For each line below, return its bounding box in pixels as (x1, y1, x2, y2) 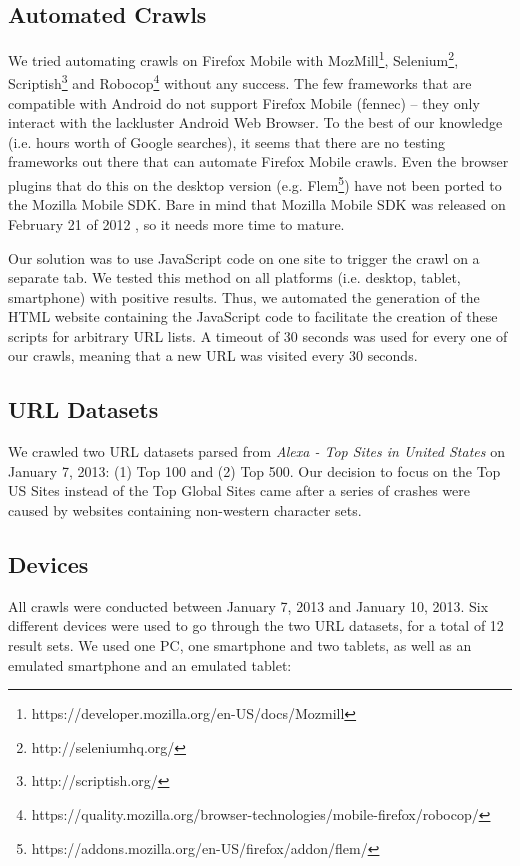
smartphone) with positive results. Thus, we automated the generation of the (8, 286, 480, 307)
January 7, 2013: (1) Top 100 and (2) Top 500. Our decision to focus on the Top (8, 460, 501, 481)
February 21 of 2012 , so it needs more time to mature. (8, 213, 345, 234)
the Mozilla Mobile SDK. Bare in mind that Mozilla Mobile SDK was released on (8, 194, 506, 215)
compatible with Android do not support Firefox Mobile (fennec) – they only (8, 92, 480, 113)
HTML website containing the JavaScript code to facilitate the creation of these (8, 306, 498, 327)
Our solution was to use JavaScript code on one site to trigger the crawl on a (8, 247, 480, 268)
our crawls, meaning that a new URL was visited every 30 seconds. (8, 345, 418, 366)
